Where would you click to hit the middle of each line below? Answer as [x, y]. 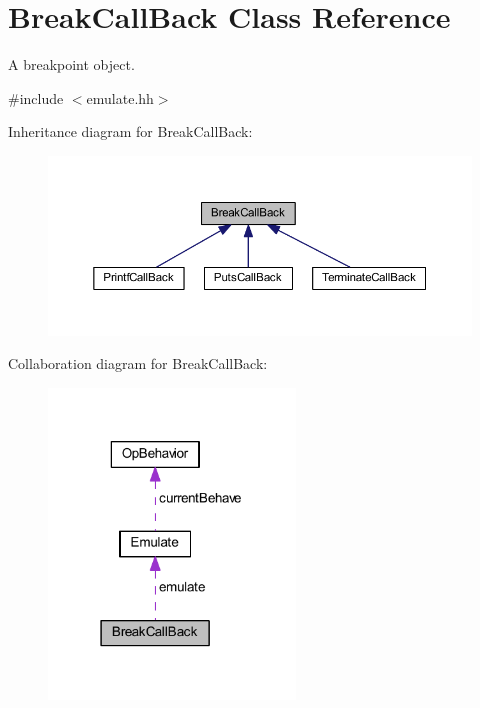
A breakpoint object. [71, 64]
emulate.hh [120, 97]
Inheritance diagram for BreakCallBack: [130, 131]
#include [36, 97]
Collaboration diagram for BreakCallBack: [138, 363]
